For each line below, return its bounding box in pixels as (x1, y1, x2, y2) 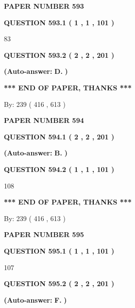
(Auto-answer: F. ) (4, 294, 67, 305)
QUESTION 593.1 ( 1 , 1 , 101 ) (4, 17, 115, 27)
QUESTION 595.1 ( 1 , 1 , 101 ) (4, 245, 115, 256)
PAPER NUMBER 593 (4, 1, 84, 11)
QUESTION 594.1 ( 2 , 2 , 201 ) (4, 131, 115, 141)
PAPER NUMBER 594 (4, 115, 84, 125)
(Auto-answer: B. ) (4, 148, 67, 158)
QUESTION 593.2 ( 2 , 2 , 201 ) (4, 50, 115, 60)
